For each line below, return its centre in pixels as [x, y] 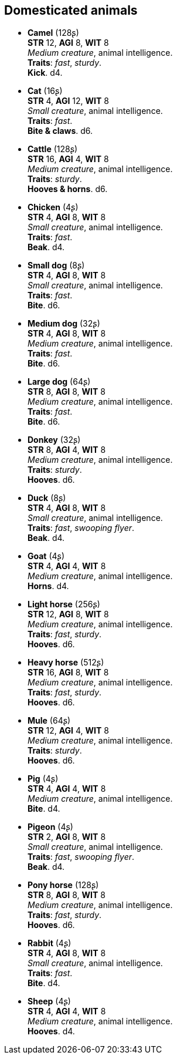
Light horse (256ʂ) [64, 604]
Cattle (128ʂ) [53, 149]
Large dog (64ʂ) [59, 382]
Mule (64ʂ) [49, 721]
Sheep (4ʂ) [49, 1001]
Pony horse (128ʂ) [63, 885]
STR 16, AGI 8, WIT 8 [68, 673]
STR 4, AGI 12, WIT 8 [68, 101]
